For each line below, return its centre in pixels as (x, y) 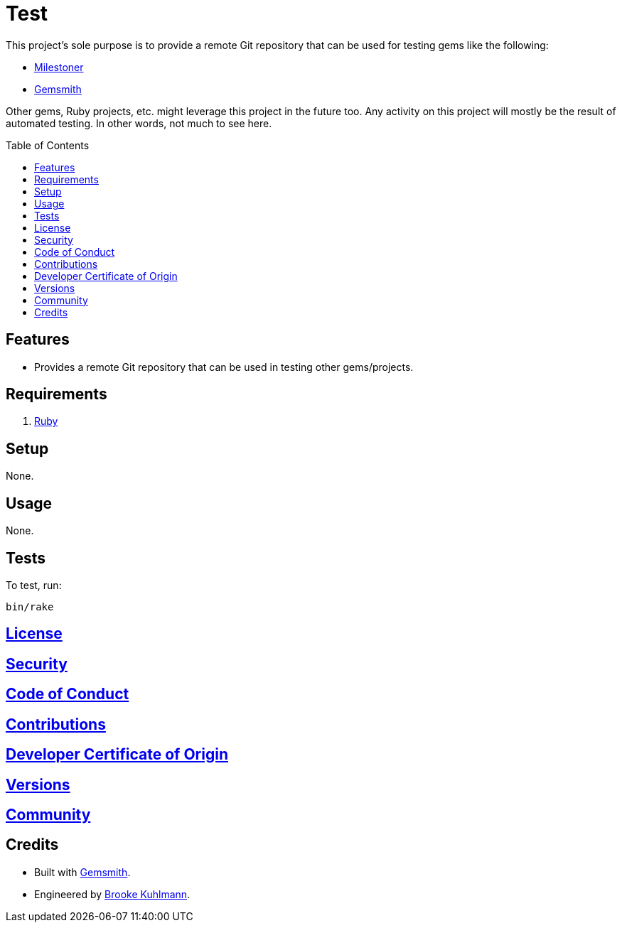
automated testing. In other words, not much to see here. (139, 123)
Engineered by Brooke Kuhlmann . (112, 894)
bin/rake (30, 606)
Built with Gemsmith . (82, 872)
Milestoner (59, 67)
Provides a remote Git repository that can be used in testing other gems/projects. (224, 367)
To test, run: (34, 585)
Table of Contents (48, 145)
